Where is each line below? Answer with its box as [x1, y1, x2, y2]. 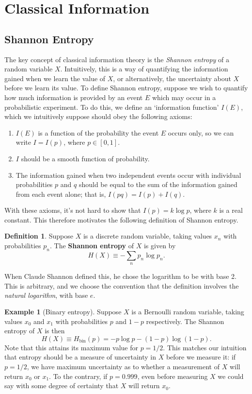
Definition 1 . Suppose [4, 231, 74, 241]
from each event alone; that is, [16, 188, 106, 199]
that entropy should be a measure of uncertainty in [4, 352, 156, 362]
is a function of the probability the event [38, 127, 159, 137]
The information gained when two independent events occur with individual [16, 170, 241, 180]
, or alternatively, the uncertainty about [113, 73, 231, 83]
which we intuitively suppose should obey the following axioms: [4, 111, 192, 121]
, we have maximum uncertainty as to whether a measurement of [27, 361, 220, 372]
